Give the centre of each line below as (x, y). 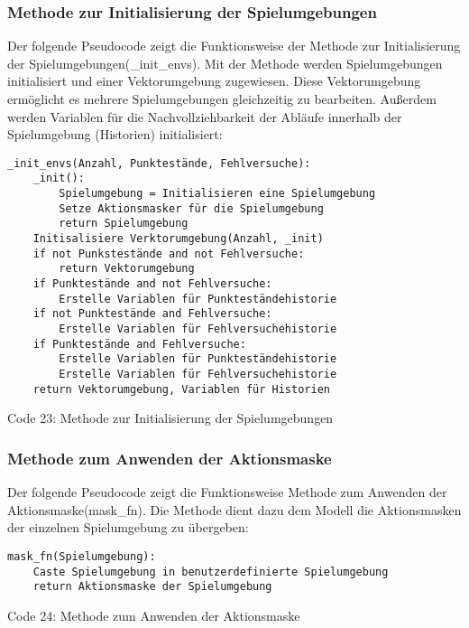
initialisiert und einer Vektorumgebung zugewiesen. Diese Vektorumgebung (214, 81)
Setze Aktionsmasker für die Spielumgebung (191, 208)
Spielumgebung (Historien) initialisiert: (115, 134)
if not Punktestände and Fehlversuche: (152, 314)
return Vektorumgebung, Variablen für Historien (181, 389)
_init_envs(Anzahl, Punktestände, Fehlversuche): (159, 163)
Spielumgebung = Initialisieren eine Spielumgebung (217, 194)
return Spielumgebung (124, 224)
